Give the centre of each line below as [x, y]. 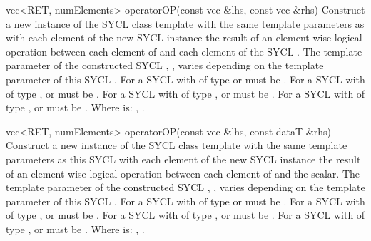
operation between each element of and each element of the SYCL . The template [184, 51]
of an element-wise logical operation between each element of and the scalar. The [183, 173]
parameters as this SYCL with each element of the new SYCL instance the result [183, 159]
